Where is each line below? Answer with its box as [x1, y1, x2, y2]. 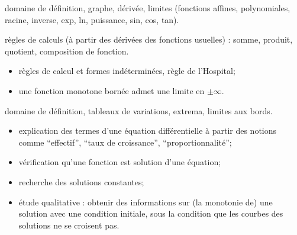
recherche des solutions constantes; [18, 175, 144, 188]
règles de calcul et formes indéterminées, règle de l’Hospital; [18, 65, 235, 77]
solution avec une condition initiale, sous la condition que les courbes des [18, 207, 283, 220]
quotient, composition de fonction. [5, 44, 129, 57]
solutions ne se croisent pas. [18, 218, 120, 231]
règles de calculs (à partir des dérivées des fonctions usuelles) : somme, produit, [5, 33, 293, 46]
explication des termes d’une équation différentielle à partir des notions [18, 124, 277, 137]
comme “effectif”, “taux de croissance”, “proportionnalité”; [18, 136, 232, 148]
